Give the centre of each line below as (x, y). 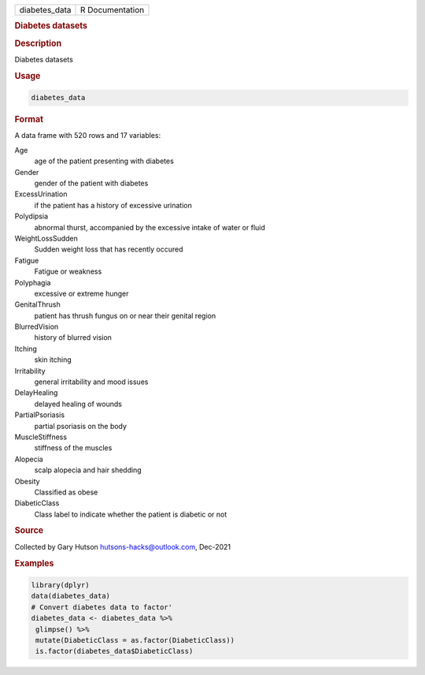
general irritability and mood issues (91, 382)
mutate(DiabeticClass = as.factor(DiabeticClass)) (135, 640)
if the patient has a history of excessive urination (113, 205)
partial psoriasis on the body (81, 426)
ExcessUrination (41, 194)
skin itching (53, 360)
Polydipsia (31, 216)
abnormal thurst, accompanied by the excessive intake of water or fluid (150, 227)
